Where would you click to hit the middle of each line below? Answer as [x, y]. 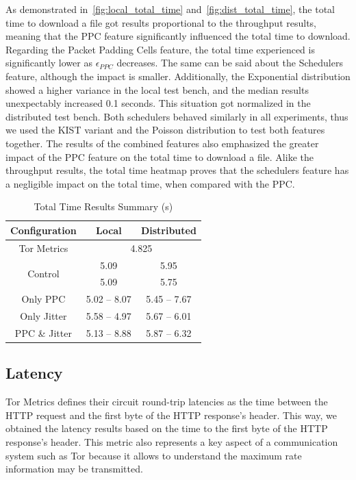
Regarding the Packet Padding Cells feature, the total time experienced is [160, 49]
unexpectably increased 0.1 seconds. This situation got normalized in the [158, 103]
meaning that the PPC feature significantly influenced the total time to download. [178, 36]
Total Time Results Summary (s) [103, 206]
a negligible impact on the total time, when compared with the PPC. [150, 183]
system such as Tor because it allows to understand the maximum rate [154, 455]
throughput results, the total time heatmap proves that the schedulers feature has [177, 170]
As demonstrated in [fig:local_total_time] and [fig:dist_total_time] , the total [170, 9]
